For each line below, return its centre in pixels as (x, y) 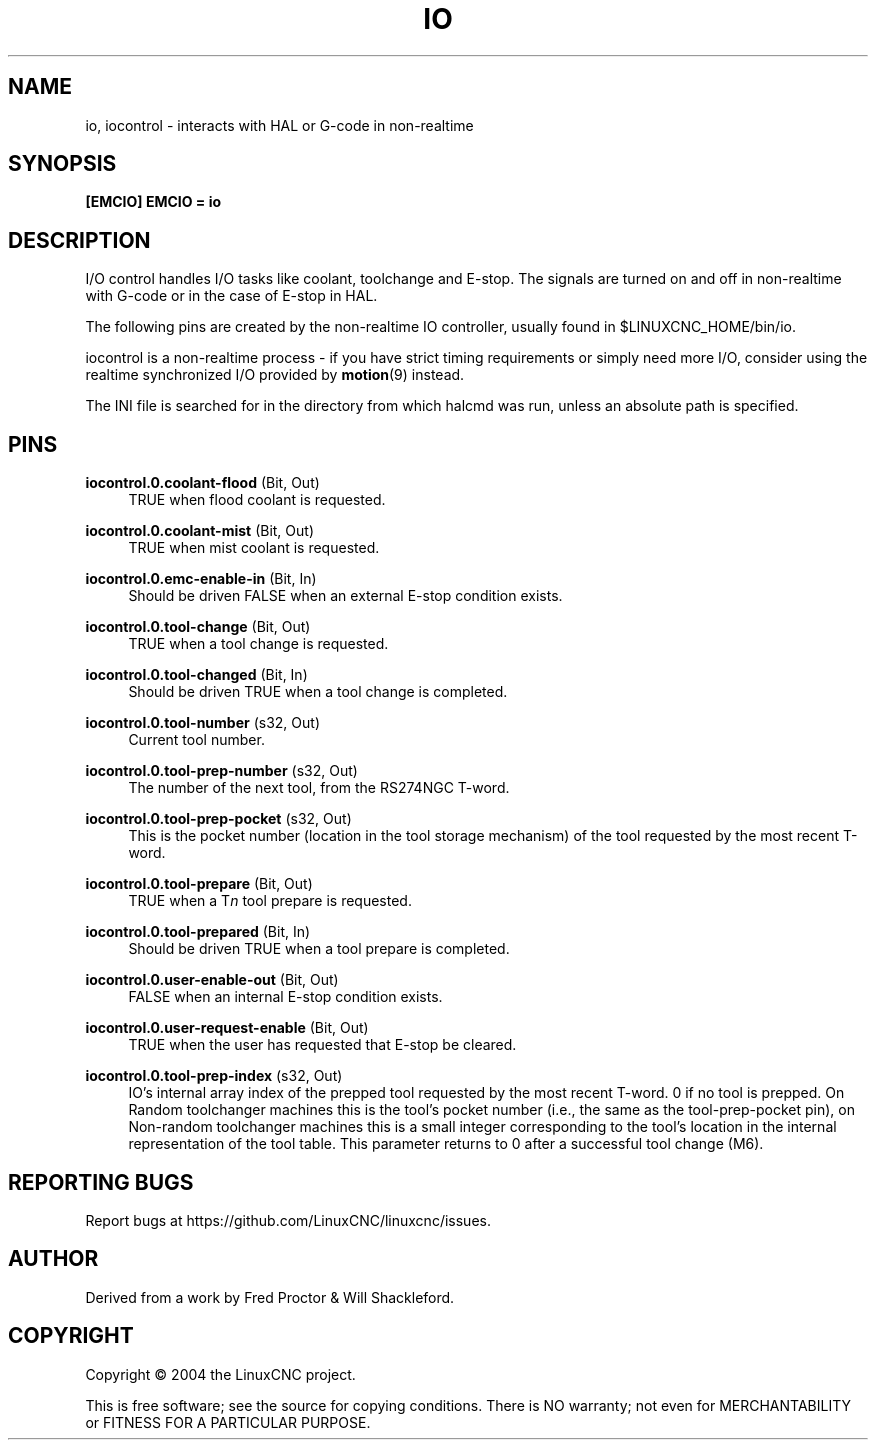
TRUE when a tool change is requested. (258, 644)
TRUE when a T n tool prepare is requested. (270, 901)
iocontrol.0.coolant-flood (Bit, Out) (202, 483)
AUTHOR (53, 1259)
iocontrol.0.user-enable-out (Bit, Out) (212, 980)
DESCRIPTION (79, 240)
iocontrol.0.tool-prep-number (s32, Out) (221, 771)
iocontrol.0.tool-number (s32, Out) (202, 723)
